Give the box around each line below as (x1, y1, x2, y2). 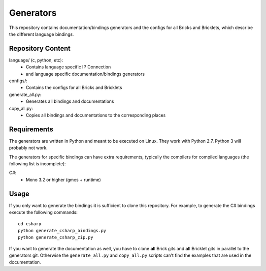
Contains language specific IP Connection (26, 64, 111, 70)
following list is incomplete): (9, 161, 66, 167)
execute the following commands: (9, 210, 78, 215)
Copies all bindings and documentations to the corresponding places (26, 112, 166, 118)
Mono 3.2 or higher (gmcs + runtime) (26, 177, 101, 182)
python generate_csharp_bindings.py (18, 228, 106, 233)
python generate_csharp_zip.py (18, 235, 94, 241)
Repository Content (9, 44, 71, 53)
